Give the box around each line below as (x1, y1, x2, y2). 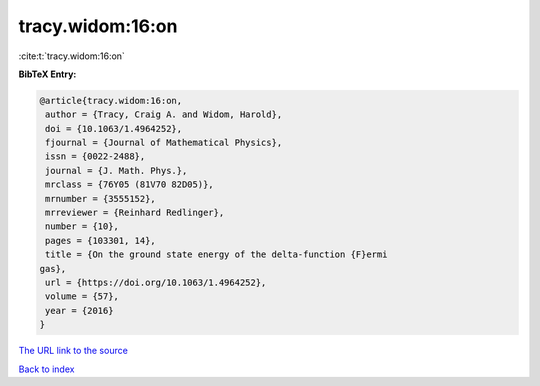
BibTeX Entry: (18, 68, 77, 80)
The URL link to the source (18, 345, 129, 357)
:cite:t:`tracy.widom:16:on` (18, 50, 125, 62)
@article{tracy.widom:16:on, (39, 95, 183, 106)
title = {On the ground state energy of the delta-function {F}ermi (45, 249, 388, 260)
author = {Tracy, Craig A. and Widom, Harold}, (45, 109, 283, 120)
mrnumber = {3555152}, (45, 193, 157, 204)
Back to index (18, 363, 75, 375)
